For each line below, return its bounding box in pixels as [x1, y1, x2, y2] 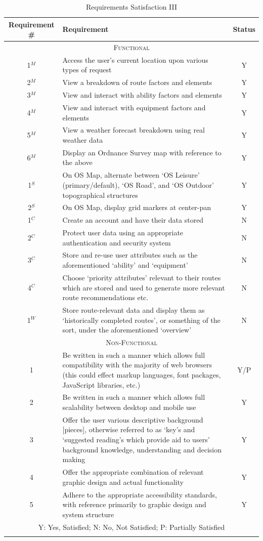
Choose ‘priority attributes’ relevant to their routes [62, 272, 221, 282]
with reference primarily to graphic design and [62, 499, 206, 510]
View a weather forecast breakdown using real [62, 124, 205, 135]
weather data [62, 135, 103, 145]
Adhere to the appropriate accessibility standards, [62, 489, 217, 500]
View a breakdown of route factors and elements [62, 77, 212, 88]
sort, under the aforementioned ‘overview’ [62, 324, 192, 335]
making [62, 454, 85, 465]
